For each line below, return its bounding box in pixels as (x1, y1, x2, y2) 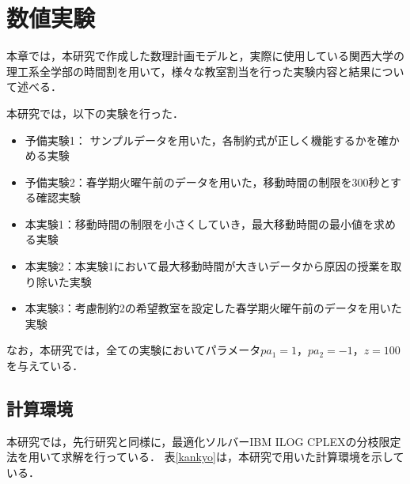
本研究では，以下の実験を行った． (6, 104, 184, 121)
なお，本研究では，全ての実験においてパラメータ (6, 342, 261, 358)
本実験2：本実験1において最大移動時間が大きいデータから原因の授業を (25, 258, 391, 274)
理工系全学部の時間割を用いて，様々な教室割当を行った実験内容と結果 (6, 62, 371, 79)
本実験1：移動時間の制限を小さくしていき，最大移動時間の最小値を (25, 215, 374, 232)
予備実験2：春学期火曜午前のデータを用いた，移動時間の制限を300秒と (25, 173, 391, 190)
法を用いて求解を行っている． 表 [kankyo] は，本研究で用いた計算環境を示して (6, 448, 404, 465)
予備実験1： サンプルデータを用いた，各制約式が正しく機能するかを (25, 131, 378, 148)
